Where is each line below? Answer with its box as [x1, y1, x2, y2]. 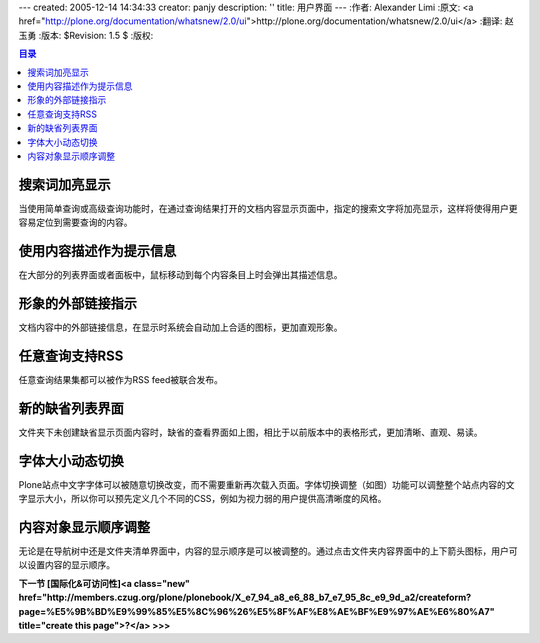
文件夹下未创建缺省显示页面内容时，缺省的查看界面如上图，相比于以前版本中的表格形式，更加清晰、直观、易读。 [18, 426, 483, 438]
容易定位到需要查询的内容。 [18, 216, 133, 229]
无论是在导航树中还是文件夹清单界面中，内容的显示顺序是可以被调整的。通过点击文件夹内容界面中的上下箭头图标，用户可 [18, 545, 518, 557]
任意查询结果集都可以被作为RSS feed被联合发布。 [18, 373, 224, 385]
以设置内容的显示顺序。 [18, 559, 115, 571]
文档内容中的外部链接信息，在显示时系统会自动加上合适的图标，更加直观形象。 [18, 321, 343, 334]
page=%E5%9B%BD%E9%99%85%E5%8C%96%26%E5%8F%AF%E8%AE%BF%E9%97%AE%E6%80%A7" [18, 605, 495, 617]
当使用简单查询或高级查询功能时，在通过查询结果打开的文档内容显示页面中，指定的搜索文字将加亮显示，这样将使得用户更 [18, 202, 518, 214]
